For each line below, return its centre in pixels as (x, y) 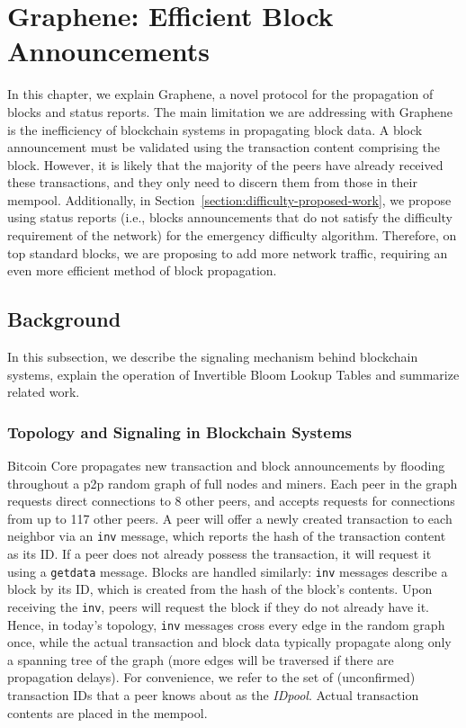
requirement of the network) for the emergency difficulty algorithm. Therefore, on (232, 235)
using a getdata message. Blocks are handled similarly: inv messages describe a (228, 571)
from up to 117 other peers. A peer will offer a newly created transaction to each (230, 518)
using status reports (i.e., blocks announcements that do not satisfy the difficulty (230, 217)
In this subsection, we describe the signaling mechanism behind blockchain (213, 357)
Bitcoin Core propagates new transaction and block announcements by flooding (226, 466)
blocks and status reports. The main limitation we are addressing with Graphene (230, 111)
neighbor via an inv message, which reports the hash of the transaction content (227, 536)
